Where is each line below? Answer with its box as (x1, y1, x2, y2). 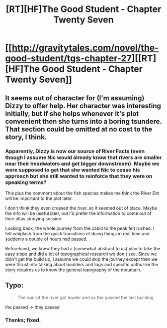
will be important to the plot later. (5, 195, 73, 201)
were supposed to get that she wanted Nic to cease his (5, 166, 140, 173)
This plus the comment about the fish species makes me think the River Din (5, 190, 160, 196)
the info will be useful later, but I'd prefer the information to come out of (5, 210, 152, 216)
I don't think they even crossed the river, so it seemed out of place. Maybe (5, 205, 158, 211)
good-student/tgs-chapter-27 (5, 53, 132, 64)
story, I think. (5, 133, 47, 141)
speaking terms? (5, 178, 47, 185)
